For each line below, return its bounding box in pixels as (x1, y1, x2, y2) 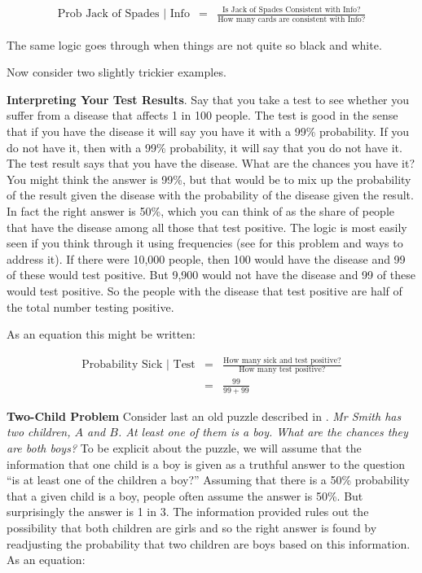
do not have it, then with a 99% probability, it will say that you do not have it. (7, 138, 402, 155)
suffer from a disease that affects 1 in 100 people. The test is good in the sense (7, 107, 398, 124)
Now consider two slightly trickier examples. (7, 63, 226, 81)
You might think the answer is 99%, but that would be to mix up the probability (7, 170, 411, 187)
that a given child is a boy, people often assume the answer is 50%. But (7, 487, 363, 504)
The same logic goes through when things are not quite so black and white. (7, 36, 382, 53)
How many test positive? (239, 365, 326, 374)
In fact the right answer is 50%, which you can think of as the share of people (7, 203, 395, 219)
